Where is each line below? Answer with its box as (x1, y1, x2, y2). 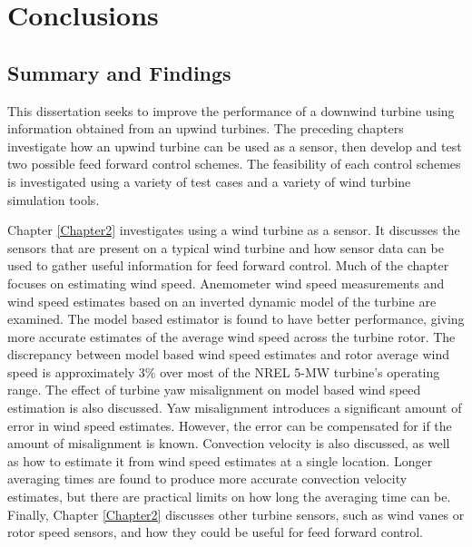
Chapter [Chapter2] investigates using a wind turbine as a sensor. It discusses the (7, 220, 460, 239)
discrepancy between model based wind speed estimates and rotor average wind (7, 345, 450, 364)
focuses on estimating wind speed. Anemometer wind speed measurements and (7, 273, 445, 292)
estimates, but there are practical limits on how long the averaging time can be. (7, 487, 451, 506)
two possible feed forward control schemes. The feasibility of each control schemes (7, 154, 461, 173)
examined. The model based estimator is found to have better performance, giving (7, 309, 465, 328)
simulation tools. (7, 190, 100, 209)
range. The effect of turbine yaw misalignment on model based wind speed (7, 380, 421, 399)
